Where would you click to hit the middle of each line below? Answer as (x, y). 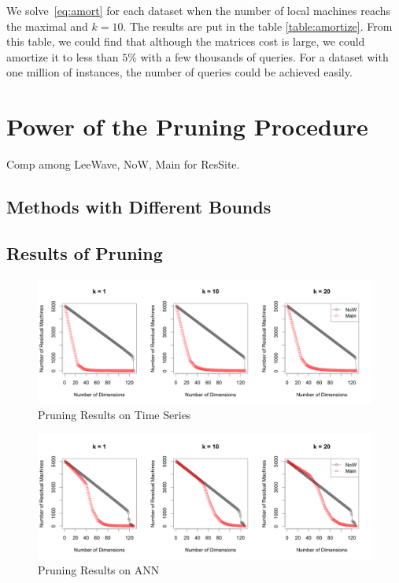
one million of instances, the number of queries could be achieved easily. (179, 72)
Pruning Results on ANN (99, 570)
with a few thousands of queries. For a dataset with (264, 56)
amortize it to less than (63, 56)
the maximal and (47, 26)
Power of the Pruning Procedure (187, 126)
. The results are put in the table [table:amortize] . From (258, 26)
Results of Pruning (85, 253)
